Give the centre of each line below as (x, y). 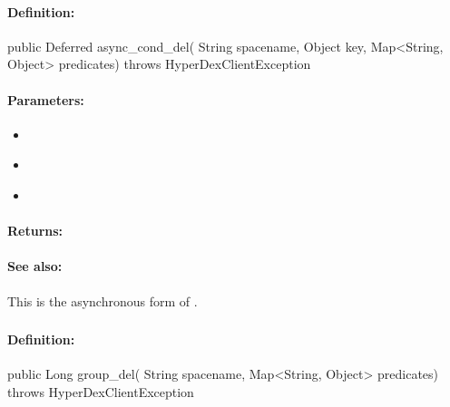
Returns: (35, 231)
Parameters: (46, 99)
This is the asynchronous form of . (103, 300)
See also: (35, 266)
